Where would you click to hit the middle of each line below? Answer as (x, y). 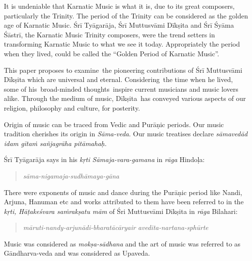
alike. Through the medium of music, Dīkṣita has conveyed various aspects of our (125, 98)
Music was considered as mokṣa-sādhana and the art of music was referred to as (122, 243)
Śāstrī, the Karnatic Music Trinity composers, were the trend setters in (110, 34)
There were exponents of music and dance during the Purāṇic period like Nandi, (123, 192)
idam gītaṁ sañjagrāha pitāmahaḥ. (55, 143)
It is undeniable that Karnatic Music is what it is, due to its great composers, (119, 6)
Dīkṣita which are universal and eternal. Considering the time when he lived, (118, 79)
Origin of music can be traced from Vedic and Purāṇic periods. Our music (114, 124)
